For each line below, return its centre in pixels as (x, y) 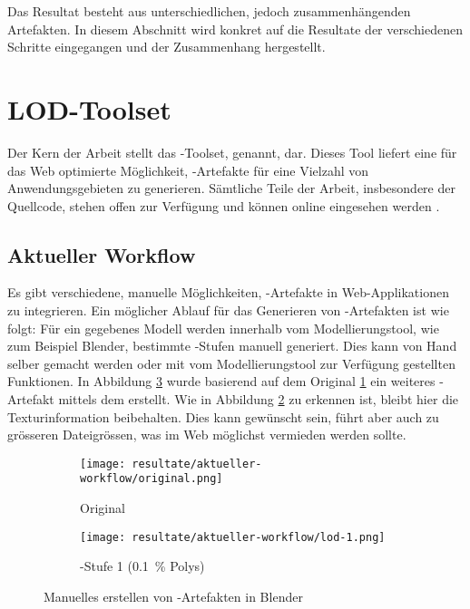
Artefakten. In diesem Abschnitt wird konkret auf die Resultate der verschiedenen (235, 29)
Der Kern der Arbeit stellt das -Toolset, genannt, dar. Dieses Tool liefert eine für (232, 152)
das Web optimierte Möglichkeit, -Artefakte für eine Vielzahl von (188, 170)
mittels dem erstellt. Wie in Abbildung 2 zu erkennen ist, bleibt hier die (259, 399)
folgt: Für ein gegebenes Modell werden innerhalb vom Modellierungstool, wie (223, 328)
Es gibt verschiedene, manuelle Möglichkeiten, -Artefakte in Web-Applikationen (228, 292)
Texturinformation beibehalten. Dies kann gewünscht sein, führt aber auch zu (223, 416)
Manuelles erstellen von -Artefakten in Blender (173, 596)
